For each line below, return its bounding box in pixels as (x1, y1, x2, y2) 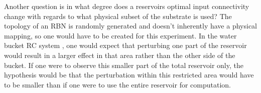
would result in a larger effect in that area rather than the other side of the (4, 49, 235, 60)
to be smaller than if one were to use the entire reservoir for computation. (4, 79, 231, 89)
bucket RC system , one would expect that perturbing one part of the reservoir (4, 40, 247, 50)
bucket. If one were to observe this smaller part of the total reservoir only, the (4, 59, 243, 70)
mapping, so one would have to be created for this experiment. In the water (4, 30, 237, 40)
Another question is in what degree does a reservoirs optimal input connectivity (4, 1, 249, 11)
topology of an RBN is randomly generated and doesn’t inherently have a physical (4, 20, 257, 31)
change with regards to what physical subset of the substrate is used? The (4, 10, 232, 21)
